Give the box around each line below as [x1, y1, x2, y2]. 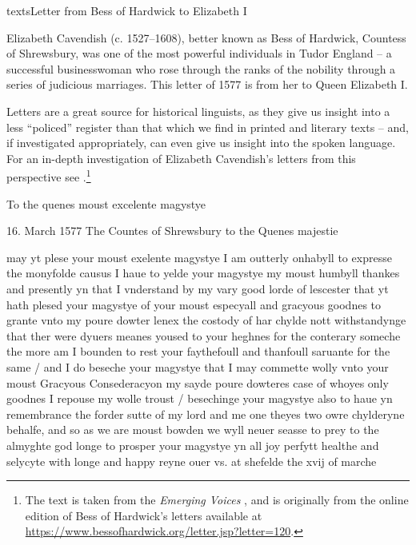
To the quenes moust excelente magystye [6, 195, 206, 212]
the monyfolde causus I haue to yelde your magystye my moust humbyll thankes [6, 265, 400, 281]
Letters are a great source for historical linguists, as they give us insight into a [6, 102, 390, 119]
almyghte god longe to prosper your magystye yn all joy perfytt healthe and [6, 436, 379, 453]
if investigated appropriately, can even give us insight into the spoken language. [6, 134, 396, 151]
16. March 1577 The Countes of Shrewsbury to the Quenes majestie [6, 222, 338, 239]
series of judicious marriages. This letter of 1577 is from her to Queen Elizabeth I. [6, 76, 408, 93]
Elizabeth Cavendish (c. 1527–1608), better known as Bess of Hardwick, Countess [6, 29, 406, 46]
